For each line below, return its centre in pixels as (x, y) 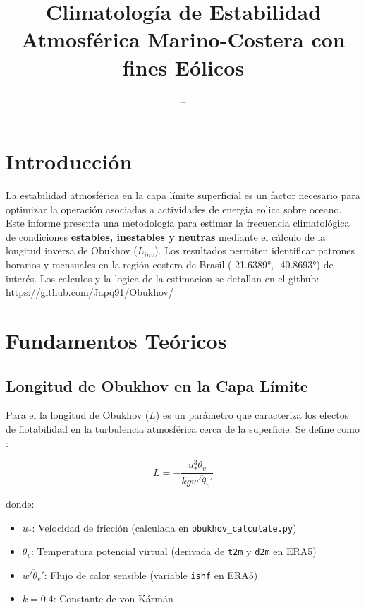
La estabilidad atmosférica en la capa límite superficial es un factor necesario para (183, 195)
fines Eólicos (183, 67)
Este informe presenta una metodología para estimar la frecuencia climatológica (178, 223)
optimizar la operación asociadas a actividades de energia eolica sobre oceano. (174, 209)
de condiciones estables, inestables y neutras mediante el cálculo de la (166, 236)
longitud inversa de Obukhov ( (72, 250)
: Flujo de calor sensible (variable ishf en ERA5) (151, 574)
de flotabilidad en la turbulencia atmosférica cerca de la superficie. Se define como (183, 428)
